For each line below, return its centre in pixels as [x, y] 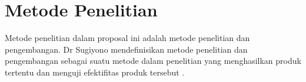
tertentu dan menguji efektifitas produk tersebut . [95, 72]
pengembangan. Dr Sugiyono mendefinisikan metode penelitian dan [126, 49]
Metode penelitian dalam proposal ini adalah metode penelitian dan [127, 38]
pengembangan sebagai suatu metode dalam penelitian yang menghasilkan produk [153, 61]
